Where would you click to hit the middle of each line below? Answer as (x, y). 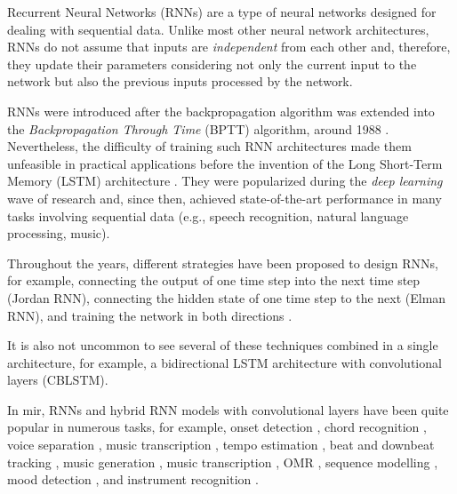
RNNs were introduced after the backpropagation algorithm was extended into (221, 111)
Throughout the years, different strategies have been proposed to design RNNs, (223, 263)
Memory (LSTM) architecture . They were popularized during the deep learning (225, 181)
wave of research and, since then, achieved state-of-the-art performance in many (224, 198)
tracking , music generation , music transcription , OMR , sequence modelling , (223, 462)
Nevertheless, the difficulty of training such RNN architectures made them (209, 146)
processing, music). (59, 233)
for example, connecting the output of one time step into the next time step (214, 280)
